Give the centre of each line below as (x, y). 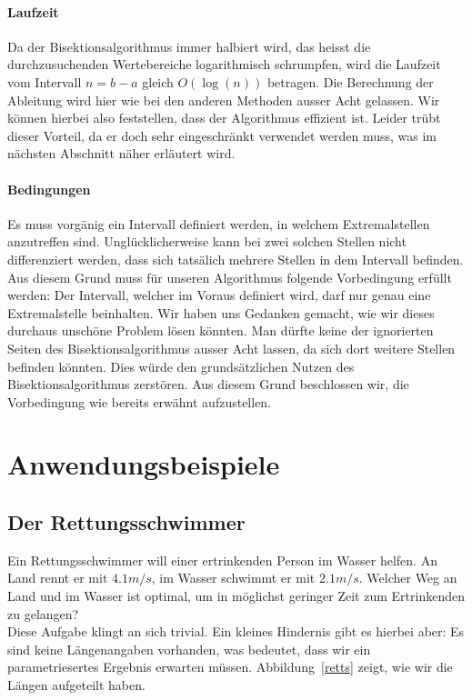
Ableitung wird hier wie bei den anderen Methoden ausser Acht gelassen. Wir (224, 100)
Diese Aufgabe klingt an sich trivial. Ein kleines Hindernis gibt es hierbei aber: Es (236, 631)
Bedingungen (49, 189)
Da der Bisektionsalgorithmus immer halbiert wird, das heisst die (189, 46)
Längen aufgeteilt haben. (76, 685)
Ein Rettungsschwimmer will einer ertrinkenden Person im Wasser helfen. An (222, 560)
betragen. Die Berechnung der (350, 81)
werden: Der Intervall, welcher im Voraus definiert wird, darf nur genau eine (219, 295)
